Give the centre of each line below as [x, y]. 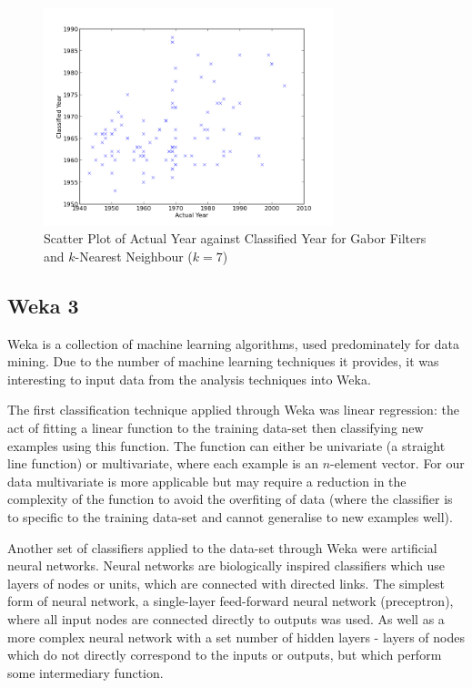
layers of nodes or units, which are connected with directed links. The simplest [226, 583]
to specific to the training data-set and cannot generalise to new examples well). [230, 517]
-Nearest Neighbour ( [134, 256]
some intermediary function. [85, 672]
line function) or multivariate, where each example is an [163, 463]
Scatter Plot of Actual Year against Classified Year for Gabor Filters [235, 238]
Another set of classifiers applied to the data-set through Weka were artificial [222, 547]
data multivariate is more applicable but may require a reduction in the [207, 481]
